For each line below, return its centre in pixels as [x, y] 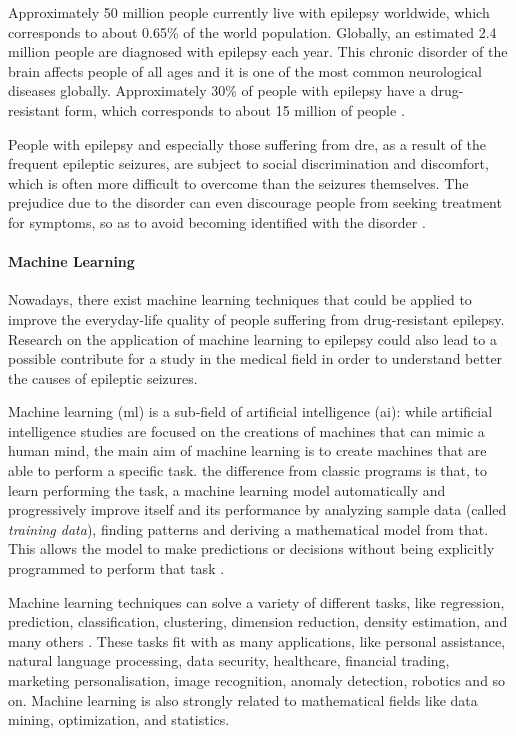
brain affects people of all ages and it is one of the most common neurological [245, 70]
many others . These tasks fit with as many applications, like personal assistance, [257, 640]
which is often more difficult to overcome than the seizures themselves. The [238, 182]
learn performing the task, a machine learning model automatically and [227, 489]
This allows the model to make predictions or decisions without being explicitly [251, 548]
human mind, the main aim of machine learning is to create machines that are [247, 450]
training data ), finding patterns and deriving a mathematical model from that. [248, 528]
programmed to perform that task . [116, 568]
